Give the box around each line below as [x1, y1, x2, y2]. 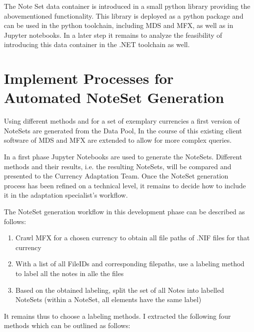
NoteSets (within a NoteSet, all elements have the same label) [15, 294, 202, 305]
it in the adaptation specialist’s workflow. [4, 190, 128, 200]
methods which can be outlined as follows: [4, 320, 131, 331]
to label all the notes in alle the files [15, 268, 124, 278]
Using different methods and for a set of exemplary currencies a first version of [4, 116, 240, 126]
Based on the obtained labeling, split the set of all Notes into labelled [15, 284, 224, 295]
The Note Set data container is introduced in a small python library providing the [4, 1, 251, 11]
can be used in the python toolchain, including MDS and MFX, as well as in [4, 20, 233, 30]
